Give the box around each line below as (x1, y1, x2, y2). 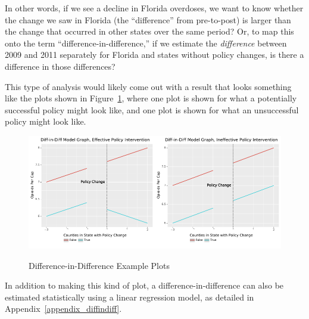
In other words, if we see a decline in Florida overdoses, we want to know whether (5, 2, 304, 14)
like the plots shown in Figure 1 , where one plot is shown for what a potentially (5, 92, 297, 104)
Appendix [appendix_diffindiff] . (5, 302, 122, 315)
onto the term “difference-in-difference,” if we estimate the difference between (5, 36, 287, 49)
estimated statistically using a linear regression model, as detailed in (5, 290, 254, 303)
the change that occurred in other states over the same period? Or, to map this (5, 25, 294, 38)
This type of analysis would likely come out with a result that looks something (5, 80, 292, 92)
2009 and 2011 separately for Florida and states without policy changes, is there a (5, 48, 304, 61)
